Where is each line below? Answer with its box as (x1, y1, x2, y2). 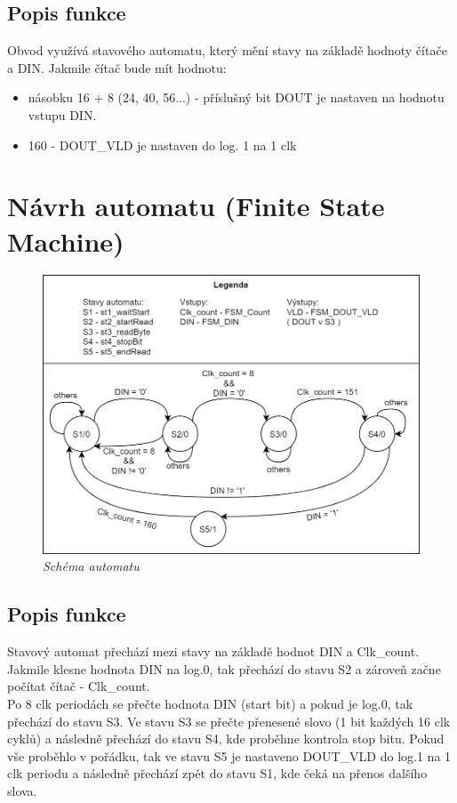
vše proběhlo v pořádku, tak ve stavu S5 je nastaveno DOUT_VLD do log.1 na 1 (7, 746, 452, 765)
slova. (7, 781, 37, 799)
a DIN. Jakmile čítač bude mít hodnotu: (7, 58, 227, 76)
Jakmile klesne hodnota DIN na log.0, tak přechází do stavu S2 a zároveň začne (7, 659, 441, 678)
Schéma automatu (43, 557, 140, 575)
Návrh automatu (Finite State (7, 188, 385, 224)
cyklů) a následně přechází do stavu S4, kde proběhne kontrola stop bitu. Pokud (7, 729, 445, 748)
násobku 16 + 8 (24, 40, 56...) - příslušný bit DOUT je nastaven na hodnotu (28, 88, 445, 107)
